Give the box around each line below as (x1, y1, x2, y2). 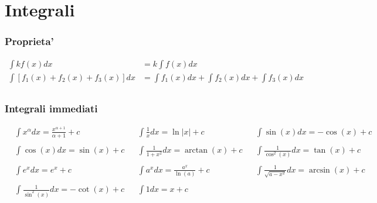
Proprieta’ (5, 34, 54, 49)
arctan (185, 146, 208, 155)
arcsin (309, 166, 330, 174)
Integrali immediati (5, 101, 98, 115)
